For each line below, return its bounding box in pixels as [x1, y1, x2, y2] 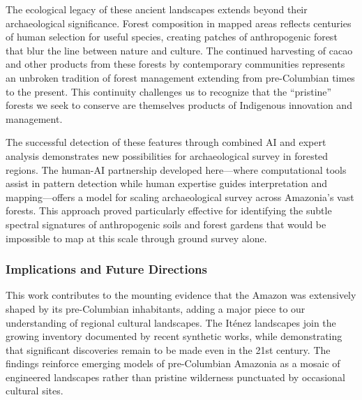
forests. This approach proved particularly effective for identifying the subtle [6, 203, 332, 218]
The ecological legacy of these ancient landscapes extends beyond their [6, 2, 308, 16]
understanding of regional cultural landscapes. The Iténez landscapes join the [6, 315, 336, 329]
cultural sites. [6, 383, 63, 398]
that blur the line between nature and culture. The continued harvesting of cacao [6, 43, 353, 57]
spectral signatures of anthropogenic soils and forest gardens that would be [6, 216, 326, 231]
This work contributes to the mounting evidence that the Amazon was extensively [6, 288, 356, 302]
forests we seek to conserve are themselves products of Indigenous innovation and [6, 98, 352, 112]
